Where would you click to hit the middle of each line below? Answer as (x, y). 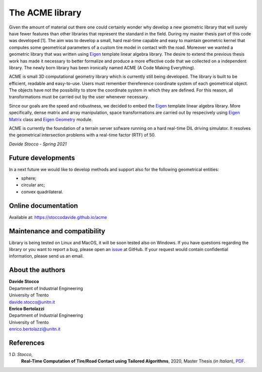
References (27, 343)
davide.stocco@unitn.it (32, 302)
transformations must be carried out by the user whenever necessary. (79, 97)
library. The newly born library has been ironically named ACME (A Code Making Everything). (102, 67)
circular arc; (33, 185)
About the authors (37, 270)
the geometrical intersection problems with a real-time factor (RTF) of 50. (82, 135)
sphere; (29, 178)
